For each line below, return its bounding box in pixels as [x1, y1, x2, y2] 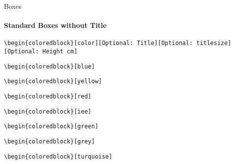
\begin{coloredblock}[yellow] [4, 78, 102, 85]
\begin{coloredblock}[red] [4, 93, 91, 100]
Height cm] [42, 48, 78, 55]
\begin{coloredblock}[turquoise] [4, 153, 112, 160]
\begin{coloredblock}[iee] [4, 108, 91, 115]
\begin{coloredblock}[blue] [4, 63, 95, 70]
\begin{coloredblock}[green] [4, 123, 99, 130]
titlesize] [196, 40, 232, 47]
